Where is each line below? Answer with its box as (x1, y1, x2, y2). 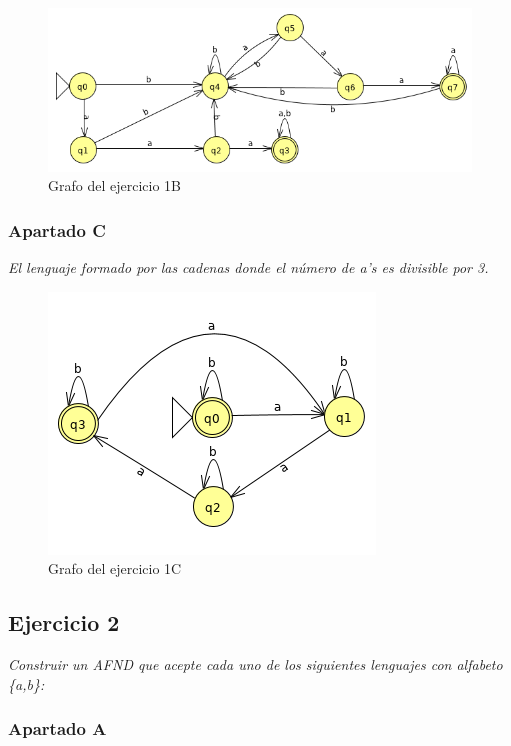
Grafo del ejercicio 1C (48, 558, 182, 579)
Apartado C (8, 217, 106, 242)
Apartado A (8, 716, 107, 741)
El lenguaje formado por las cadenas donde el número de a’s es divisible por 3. (8, 257, 489, 278)
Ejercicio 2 (8, 607, 120, 638)
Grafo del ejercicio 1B (48, 175, 181, 196)
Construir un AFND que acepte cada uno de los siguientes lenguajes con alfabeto (8, 654, 503, 675)
